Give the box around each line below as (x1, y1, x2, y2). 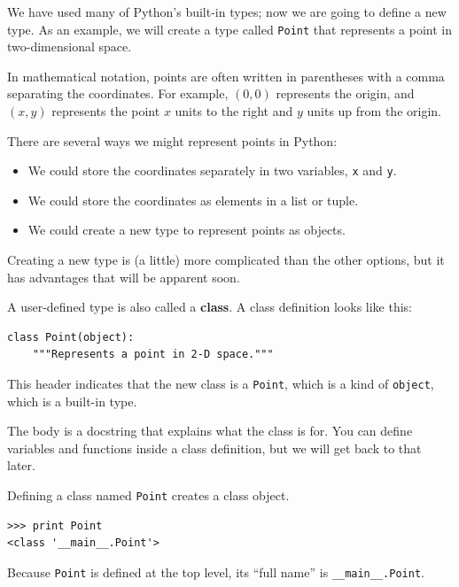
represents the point (51, 102, 160, 120)
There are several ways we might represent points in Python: (7, 131, 338, 150)
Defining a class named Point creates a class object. (7, 486, 290, 505)
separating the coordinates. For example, (7, 84, 229, 103)
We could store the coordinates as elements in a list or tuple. (27, 190, 359, 209)
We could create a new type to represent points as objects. (27, 220, 346, 239)
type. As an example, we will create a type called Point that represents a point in (7, 19, 452, 38)
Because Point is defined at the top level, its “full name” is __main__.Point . (7, 562, 424, 581)
